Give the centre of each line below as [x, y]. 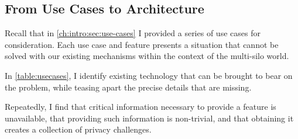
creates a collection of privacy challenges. [78, 129]
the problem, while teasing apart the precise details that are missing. [128, 87]
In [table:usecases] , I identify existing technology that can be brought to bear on [149, 75]
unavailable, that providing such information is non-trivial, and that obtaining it [149, 118]
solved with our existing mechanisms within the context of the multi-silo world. [147, 56]
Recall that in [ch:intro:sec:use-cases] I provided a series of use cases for [133, 33]
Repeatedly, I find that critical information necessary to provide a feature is [141, 107]
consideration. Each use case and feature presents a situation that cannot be [142, 44]
